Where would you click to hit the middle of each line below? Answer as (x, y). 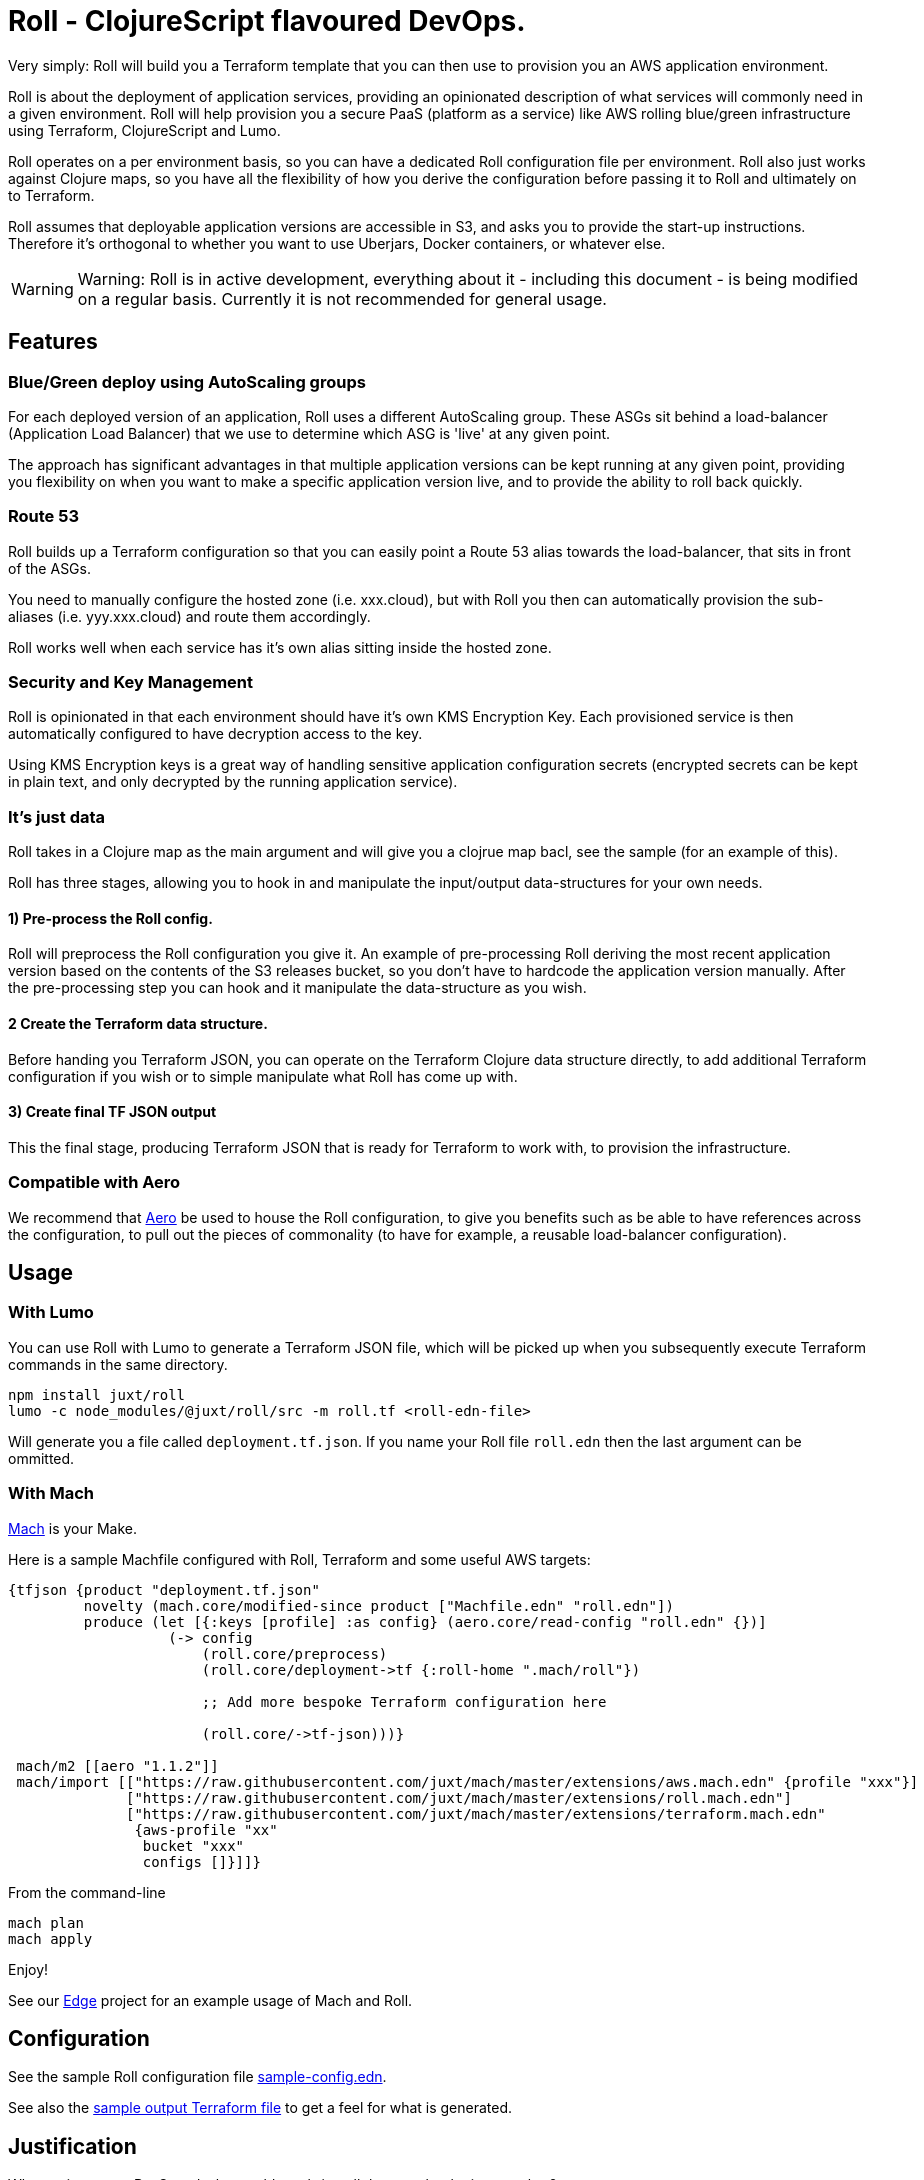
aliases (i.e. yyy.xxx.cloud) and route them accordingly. (189, 616)
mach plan (46, 1922)
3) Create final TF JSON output (112, 1112)
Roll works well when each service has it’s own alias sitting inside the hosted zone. (280, 647)
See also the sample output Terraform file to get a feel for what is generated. (260, 2108)
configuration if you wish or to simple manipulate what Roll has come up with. (263, 1076)
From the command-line (87, 1892)
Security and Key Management (131, 682)
